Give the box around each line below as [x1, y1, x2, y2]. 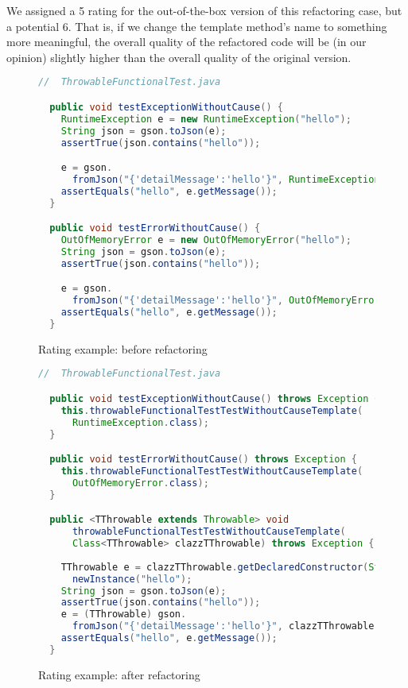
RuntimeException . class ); [72, 416, 209, 428]
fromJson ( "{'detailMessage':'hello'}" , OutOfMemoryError [72, 295, 380, 307]
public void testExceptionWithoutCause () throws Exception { [49, 393, 380, 404]
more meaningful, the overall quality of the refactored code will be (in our [6, 33, 367, 50]
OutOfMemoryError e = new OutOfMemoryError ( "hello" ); [60, 234, 352, 246]
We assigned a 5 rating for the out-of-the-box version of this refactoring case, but [6, 2, 402, 18]
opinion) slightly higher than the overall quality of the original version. [6, 48, 352, 65]
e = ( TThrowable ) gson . [60, 609, 187, 620]
